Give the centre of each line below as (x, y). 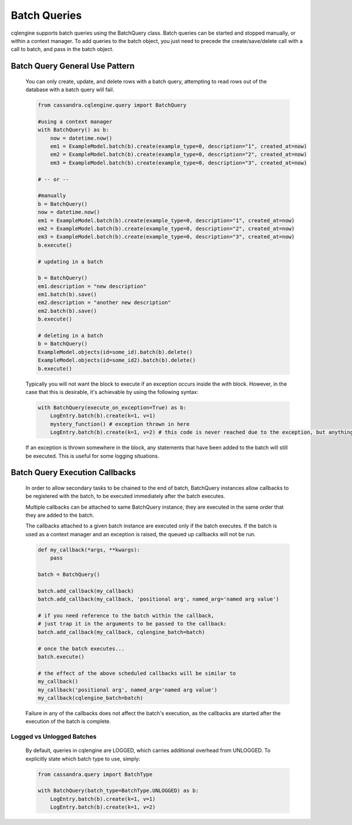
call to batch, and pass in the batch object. (62, 49)
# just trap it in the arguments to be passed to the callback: (132, 624)
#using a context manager (75, 121)
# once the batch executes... (81, 649)
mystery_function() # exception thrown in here (120, 424)
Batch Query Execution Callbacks (73, 472)
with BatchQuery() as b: (74, 130)
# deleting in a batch (70, 336)
